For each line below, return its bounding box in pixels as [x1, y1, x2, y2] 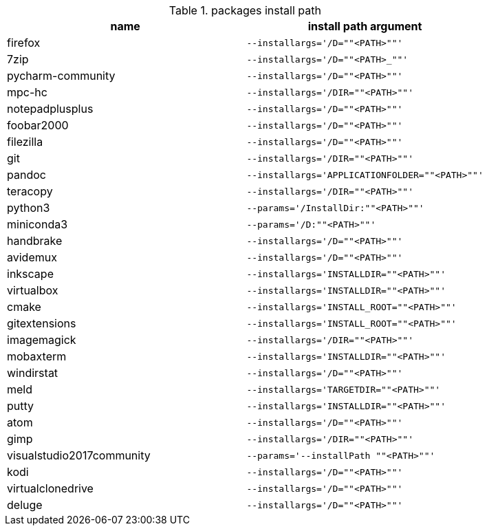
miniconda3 [7, 217, 68, 231]
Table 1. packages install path [169, 3, 321, 17]
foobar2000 [7, 118, 69, 132]
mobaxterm [7, 349, 67, 363]
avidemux [7, 250, 57, 264]
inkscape [7, 267, 54, 281]
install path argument [307, 19, 422, 33]
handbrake [7, 234, 63, 248]
